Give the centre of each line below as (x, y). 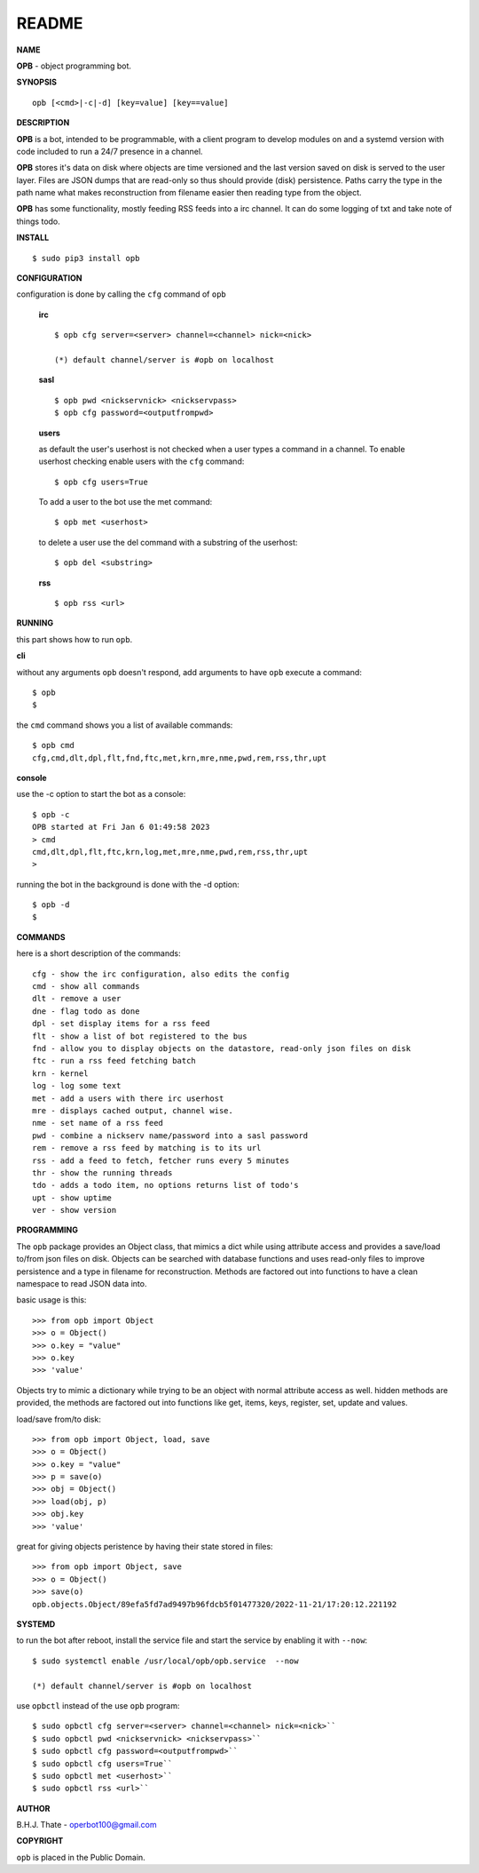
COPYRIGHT (40, 1841)
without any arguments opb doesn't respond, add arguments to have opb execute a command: (189, 672)
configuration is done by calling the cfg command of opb (121, 294)
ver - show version (75, 1210)
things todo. (39, 221)
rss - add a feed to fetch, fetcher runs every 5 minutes (161, 1160)
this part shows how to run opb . (75, 639)
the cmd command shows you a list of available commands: (125, 725)
